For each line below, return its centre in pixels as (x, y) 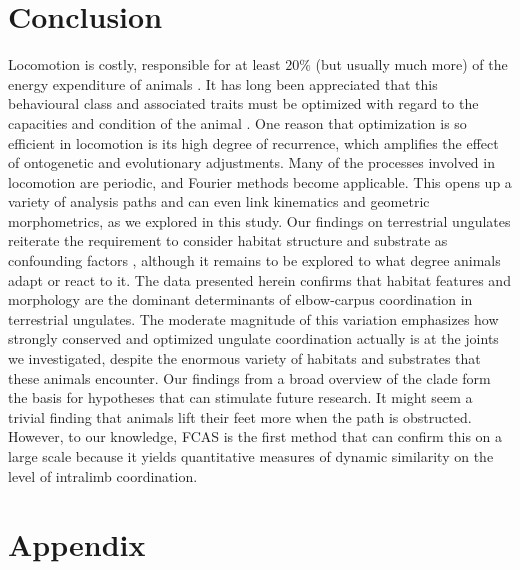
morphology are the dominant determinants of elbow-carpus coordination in (240, 299)
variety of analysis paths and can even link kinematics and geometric (219, 201)
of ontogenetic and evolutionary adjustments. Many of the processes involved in (251, 162)
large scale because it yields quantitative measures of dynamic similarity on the (251, 456)
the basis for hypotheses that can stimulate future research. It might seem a (240, 397)
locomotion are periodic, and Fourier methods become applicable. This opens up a (260, 181)
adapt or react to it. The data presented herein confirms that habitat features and (259, 279)
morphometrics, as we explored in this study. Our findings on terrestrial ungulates (259, 220)
